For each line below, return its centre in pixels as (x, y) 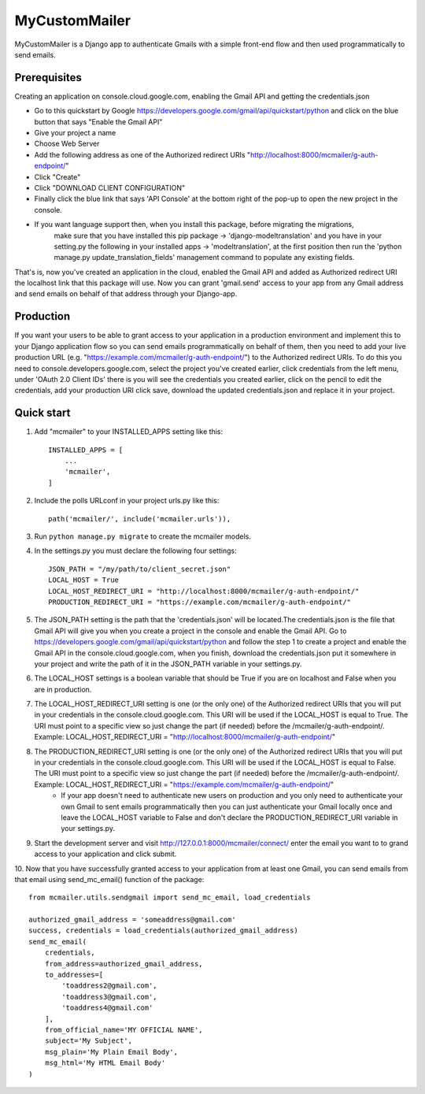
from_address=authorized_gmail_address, (124, 964)
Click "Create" (57, 176)
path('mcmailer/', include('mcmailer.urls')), (140, 519)
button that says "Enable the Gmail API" (98, 121)
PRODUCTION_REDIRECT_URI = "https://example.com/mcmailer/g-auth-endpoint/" (200, 602)
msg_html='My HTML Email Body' (105, 1063)
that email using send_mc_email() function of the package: (109, 879)
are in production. (63, 689)
